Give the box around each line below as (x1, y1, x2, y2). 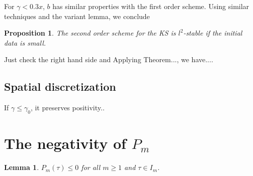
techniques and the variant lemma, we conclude (4, 11, 150, 21)
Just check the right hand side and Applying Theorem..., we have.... (4, 54, 213, 65)
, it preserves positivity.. (30, 102, 105, 113)
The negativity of (4, 133, 126, 153)
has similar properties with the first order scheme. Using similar (52, 1, 249, 11)
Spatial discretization (4, 79, 116, 94)
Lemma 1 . (4, 162, 39, 172)
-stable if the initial (183, 28, 242, 38)
